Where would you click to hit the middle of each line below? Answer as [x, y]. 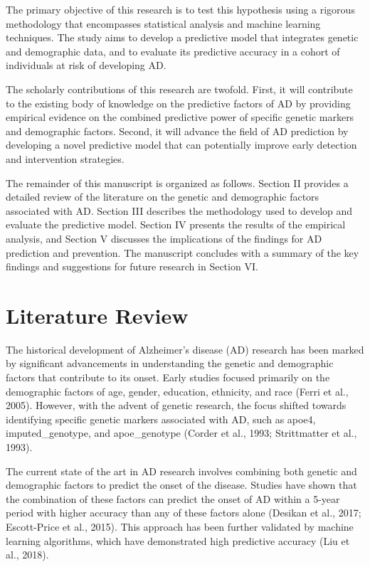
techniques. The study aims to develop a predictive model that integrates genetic [182, 37]
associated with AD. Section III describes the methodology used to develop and [179, 210]
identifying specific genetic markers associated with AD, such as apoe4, [161, 419]
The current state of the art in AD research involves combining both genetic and [181, 471]
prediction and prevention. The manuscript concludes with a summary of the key [183, 252]
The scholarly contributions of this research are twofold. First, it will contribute [179, 89]
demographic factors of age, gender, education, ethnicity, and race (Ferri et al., [177, 391]
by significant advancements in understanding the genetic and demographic [170, 363]
